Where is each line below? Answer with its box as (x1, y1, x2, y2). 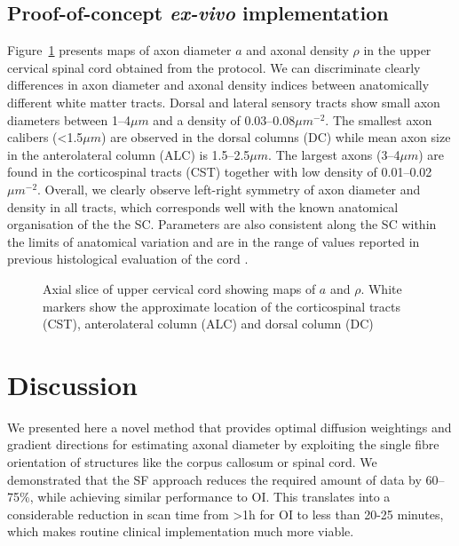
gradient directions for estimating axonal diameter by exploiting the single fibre (7, 435, 439, 454)
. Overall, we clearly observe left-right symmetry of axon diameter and (37, 179, 421, 198)
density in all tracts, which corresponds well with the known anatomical (7, 197, 399, 216)
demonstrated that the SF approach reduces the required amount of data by (7, 470, 422, 488)
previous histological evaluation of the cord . (7, 249, 249, 268)
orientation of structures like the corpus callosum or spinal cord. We (7, 453, 377, 471)
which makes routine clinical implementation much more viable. (7, 522, 354, 541)
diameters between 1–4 (7, 110, 131, 129)
